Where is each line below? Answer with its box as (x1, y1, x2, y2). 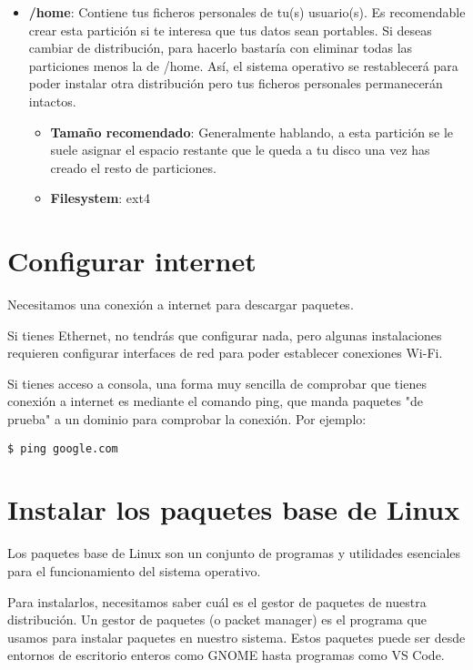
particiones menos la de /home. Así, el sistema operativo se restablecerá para (28, 56, 458, 75)
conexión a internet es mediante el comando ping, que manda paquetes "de (7, 391, 423, 411)
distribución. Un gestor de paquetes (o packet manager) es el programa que (7, 610, 427, 629)
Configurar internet (7, 242, 257, 279)
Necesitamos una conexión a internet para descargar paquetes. (7, 295, 354, 314)
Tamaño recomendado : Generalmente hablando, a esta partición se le (50, 122, 454, 141)
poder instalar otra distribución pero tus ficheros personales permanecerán (28, 74, 443, 93)
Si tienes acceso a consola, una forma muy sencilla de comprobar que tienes (7, 373, 427, 392)
